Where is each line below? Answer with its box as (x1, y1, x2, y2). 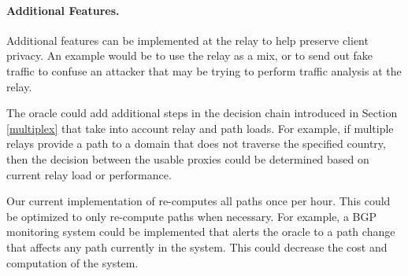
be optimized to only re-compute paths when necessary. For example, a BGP (6, 208, 377, 224)
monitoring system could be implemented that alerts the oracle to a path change (6, 223, 395, 240)
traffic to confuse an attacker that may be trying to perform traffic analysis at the (6, 62, 402, 79)
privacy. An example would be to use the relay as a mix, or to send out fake (6, 47, 373, 64)
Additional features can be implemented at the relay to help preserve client (6, 31, 369, 48)
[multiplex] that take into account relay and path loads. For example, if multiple (6, 120, 394, 136)
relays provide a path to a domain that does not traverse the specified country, (6, 135, 386, 152)
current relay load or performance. (6, 166, 172, 182)
